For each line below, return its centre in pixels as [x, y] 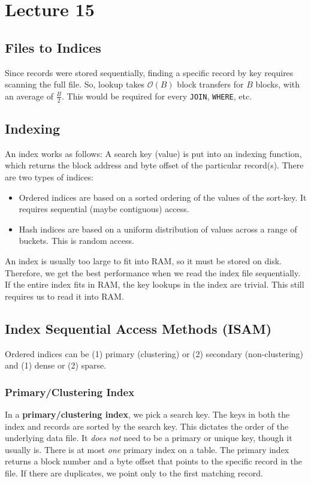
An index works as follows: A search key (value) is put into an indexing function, [153, 153]
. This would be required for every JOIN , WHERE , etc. [157, 96]
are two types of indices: [49, 176]
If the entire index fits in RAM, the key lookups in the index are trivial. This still [155, 284]
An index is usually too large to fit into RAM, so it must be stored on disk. [143, 260]
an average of [29, 96]
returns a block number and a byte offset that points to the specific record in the [153, 461]
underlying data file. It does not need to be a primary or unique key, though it [149, 438]
